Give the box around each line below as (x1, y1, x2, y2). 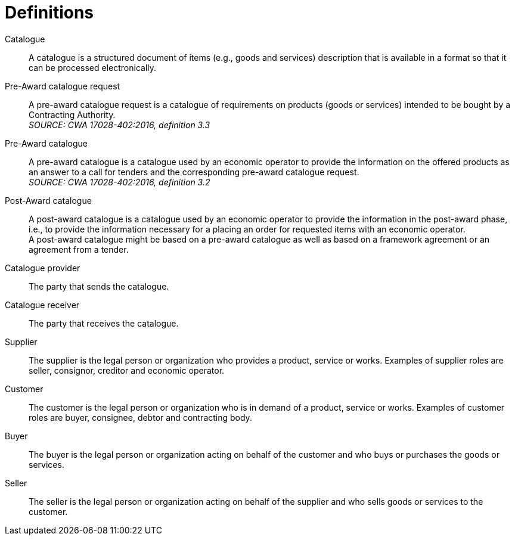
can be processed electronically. (29, 62, 157, 73)
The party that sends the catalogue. (29, 281, 169, 291)
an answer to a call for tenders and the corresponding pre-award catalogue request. (29, 166, 359, 177)
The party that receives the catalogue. (29, 318, 179, 328)
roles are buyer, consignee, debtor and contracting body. (29, 412, 252, 423)
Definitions (5, 2, 94, 23)
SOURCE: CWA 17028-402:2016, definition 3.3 (29, 119, 210, 130)
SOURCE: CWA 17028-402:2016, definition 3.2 (29, 176, 210, 187)
